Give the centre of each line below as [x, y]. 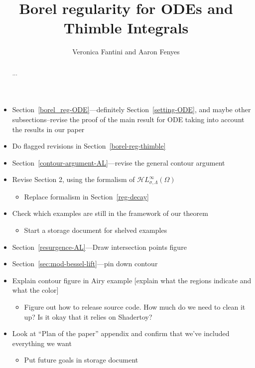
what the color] [35, 290]
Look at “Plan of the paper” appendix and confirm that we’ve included [121, 333]
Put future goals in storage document [81, 360]
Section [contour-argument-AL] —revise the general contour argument [119, 162]
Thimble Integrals [126, 28]
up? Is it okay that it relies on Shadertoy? [88, 316]
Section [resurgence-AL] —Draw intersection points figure [99, 247]
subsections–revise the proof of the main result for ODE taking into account [128, 119]
